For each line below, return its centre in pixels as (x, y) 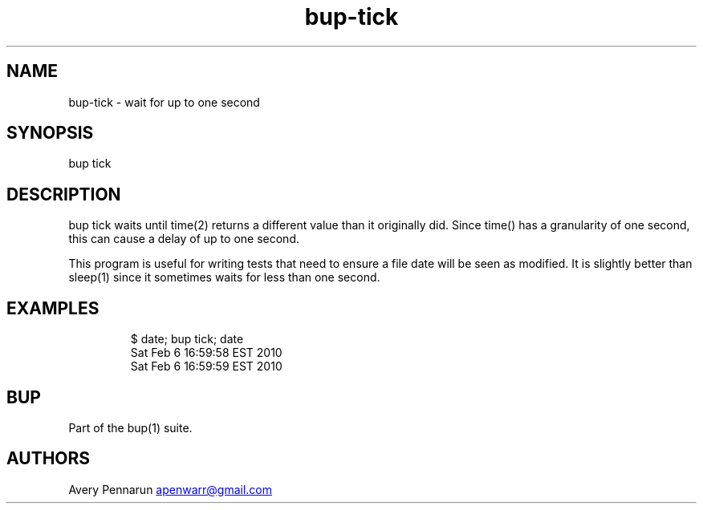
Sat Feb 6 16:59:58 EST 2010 (206, 353)
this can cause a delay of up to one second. (184, 239)
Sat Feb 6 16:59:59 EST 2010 (206, 366)
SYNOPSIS (50, 133)
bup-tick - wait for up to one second (164, 102)
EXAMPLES (53, 308)
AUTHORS (49, 459)
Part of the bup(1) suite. (130, 427)
